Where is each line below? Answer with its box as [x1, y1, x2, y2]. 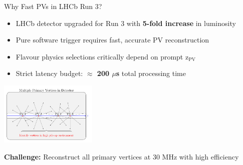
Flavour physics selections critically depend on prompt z [16, 51, 189, 61]
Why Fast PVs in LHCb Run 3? [4, 1, 102, 11]
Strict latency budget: [16, 68, 83, 78]
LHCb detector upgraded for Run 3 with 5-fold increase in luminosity [16, 17, 236, 28]
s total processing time [116, 68, 186, 78]
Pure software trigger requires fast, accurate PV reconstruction [16, 34, 209, 45]
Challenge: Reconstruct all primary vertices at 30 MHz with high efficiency [4, 151, 239, 161]
